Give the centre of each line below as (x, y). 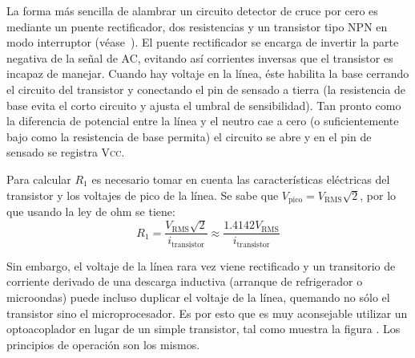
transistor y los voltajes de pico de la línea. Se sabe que (143, 195)
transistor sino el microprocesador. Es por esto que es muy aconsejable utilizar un (207, 313)
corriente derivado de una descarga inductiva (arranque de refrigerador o (185, 281)
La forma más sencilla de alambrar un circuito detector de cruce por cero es (192, 10)
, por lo (378, 195)
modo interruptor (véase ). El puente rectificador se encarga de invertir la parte (203, 42)
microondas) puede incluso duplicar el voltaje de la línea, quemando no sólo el (198, 297)
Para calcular (39, 179)
